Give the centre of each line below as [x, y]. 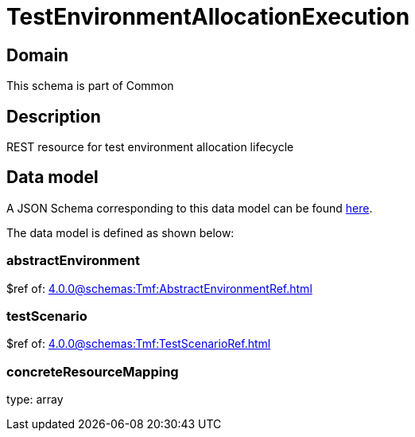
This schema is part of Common [90, 86]
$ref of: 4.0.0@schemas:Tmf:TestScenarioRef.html [139, 344]
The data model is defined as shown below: [120, 232]
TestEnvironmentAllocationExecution [208, 17]
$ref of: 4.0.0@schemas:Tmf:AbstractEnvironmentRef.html [159, 288]
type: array [35, 400]
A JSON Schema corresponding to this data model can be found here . [190, 208]
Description [54, 116]
